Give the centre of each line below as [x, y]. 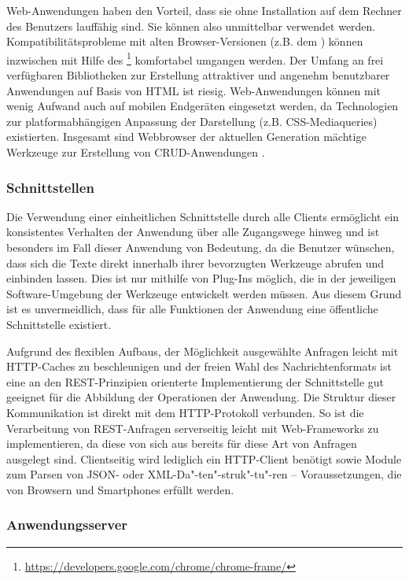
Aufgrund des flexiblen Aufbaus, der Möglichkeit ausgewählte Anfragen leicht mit [203, 351]
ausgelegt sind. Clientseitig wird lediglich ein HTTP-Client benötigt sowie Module [204, 458]
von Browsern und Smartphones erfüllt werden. [120, 489]
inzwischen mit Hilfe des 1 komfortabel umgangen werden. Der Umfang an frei [195, 58]
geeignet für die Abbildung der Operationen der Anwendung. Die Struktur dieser [201, 397]
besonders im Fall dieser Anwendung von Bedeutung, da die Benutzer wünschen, [201, 247]
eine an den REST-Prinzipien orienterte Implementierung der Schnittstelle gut [195, 381]
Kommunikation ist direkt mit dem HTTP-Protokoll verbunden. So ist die [185, 412]
